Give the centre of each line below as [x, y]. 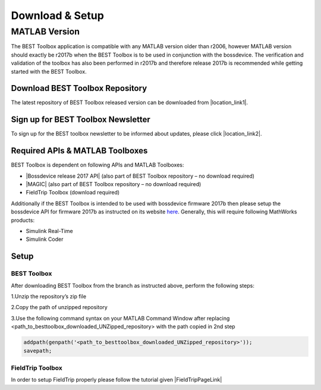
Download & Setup [57, 15]
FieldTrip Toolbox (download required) [73, 193]
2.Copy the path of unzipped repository [59, 307]
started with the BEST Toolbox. [49, 71]
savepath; [38, 350]
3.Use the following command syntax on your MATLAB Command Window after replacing [120, 318]
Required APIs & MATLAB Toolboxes [79, 151]
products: [23, 220]
